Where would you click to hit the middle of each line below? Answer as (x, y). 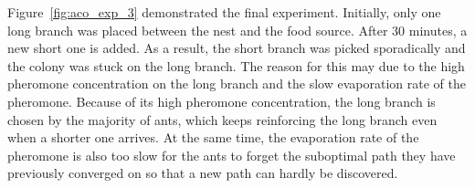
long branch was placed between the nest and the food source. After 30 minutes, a (237, 30)
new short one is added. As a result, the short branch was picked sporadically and (237, 48)
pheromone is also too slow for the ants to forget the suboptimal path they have (232, 155)
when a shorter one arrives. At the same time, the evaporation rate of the (213, 137)
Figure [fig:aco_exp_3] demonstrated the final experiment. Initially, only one (224, 12)
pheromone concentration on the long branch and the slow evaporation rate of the (237, 84)
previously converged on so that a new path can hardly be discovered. (203, 173)
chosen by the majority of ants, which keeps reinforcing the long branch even (222, 119)
